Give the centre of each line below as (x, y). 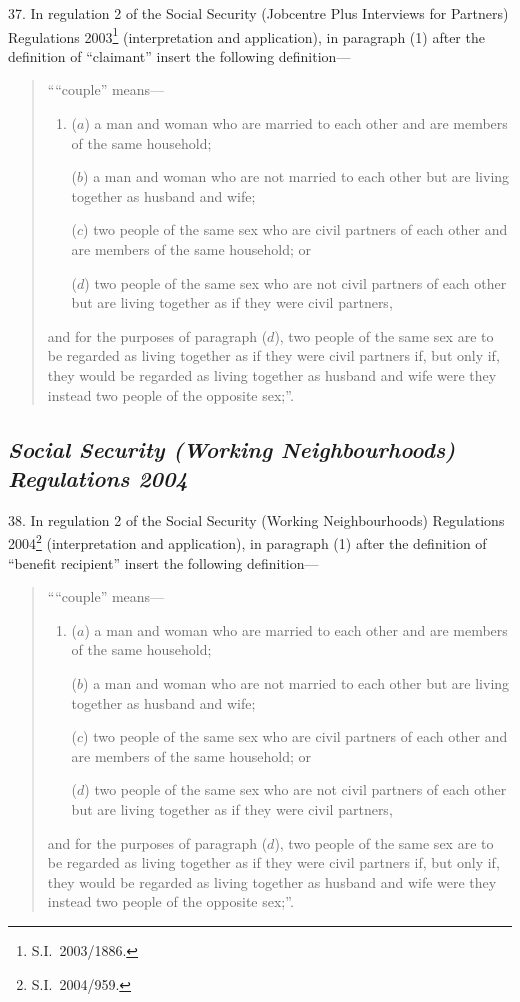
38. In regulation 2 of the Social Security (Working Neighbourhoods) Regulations (256, 519)
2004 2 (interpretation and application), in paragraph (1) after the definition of (247, 541)
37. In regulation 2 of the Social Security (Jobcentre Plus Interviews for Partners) (258, 13)
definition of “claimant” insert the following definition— (179, 55)
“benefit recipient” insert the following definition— (163, 562)
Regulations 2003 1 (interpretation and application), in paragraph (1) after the (246, 35)
